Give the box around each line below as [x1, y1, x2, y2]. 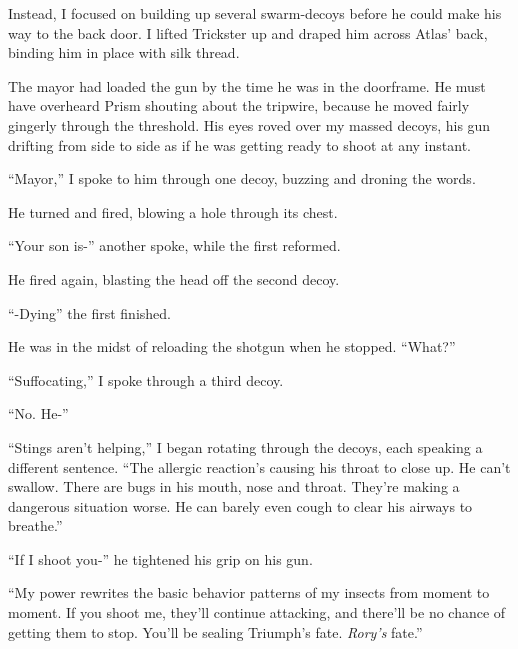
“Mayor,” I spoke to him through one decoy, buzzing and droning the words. [8, 168, 476, 189]
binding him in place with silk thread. [8, 42, 240, 63]
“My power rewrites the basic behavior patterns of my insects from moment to [8, 582, 490, 603]
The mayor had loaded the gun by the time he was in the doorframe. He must [8, 75, 486, 96]
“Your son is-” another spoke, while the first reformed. [8, 235, 341, 256]
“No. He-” [8, 403, 69, 424]
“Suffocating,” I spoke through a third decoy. [8, 369, 284, 390]
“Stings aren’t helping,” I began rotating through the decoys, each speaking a [8, 436, 483, 457]
